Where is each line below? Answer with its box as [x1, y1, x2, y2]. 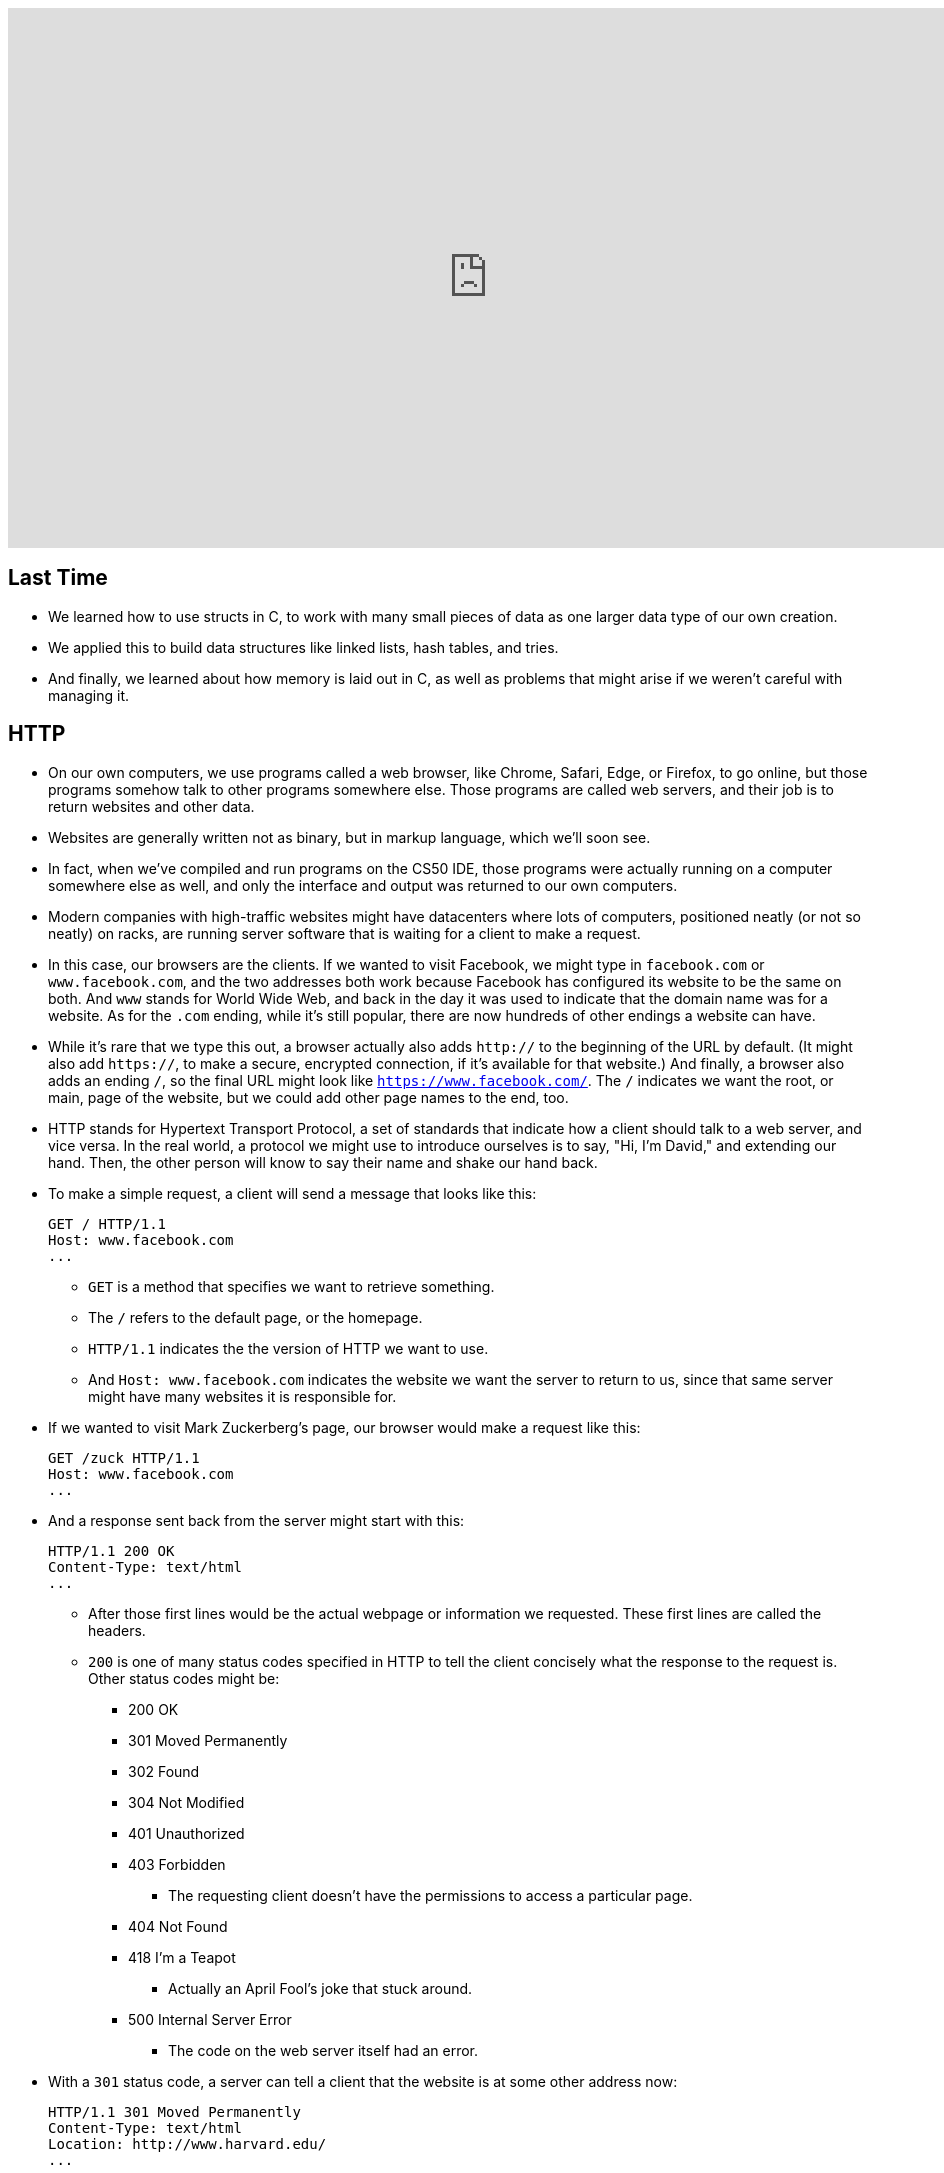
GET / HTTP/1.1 [48, 1215, 167, 1232]
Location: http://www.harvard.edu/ [48, 2135, 327, 2152]
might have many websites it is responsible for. [88, 1387, 397, 1405]
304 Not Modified [128, 1793, 245, 1811]
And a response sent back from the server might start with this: [48, 1511, 465, 1529]
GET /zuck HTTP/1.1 [48, 1449, 200, 1466]
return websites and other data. [48, 797, 255, 815]
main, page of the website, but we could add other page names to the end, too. [48, 1088, 569, 1106]
